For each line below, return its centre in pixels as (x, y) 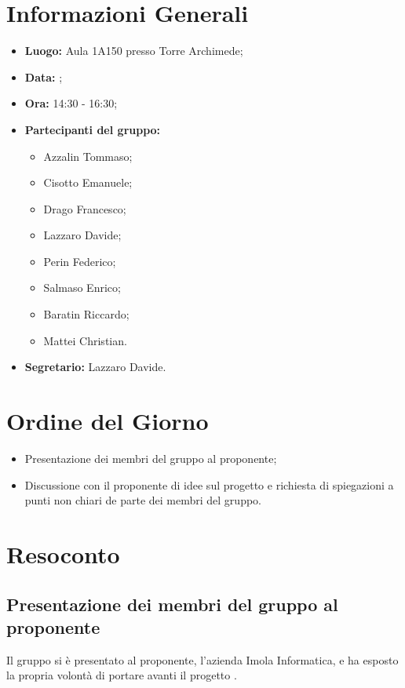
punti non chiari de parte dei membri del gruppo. (143, 500)
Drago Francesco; (85, 208)
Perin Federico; (80, 261)
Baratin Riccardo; (86, 314)
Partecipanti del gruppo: (93, 129)
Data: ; (44, 76)
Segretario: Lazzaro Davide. (95, 367)
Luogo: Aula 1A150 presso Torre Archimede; (134, 51)
